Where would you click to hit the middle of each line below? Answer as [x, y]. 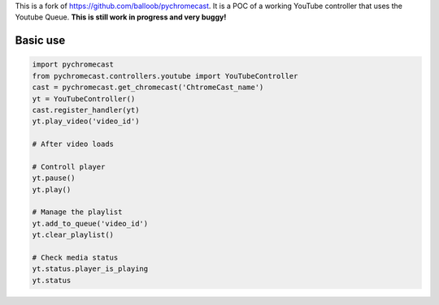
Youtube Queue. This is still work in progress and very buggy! [121, 17]
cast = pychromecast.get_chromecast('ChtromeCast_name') [148, 88]
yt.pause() [54, 178]
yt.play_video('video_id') [86, 121]
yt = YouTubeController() [84, 99]
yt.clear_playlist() [73, 235]
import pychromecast [73, 64]
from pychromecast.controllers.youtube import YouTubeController [165, 76]
